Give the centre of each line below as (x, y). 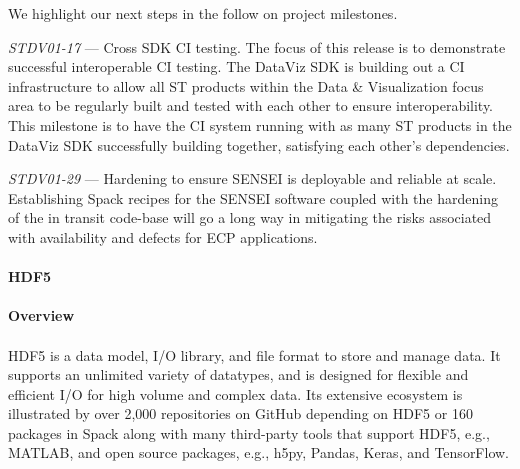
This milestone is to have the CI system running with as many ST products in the (260, 124)
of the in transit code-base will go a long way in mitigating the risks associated (250, 217)
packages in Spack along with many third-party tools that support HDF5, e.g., (249, 432)
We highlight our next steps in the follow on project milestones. (203, 13)
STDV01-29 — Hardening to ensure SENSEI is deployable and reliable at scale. (252, 178)
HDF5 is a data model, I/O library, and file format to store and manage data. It (254, 354)
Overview (41, 315)
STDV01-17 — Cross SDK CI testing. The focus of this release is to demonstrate (257, 46)
